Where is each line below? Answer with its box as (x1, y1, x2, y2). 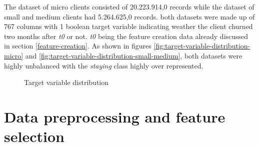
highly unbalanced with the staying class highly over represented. (4, 60, 203, 70)
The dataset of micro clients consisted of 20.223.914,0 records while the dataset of (4, 1, 254, 11)
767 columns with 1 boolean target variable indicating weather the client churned (4, 21, 253, 31)
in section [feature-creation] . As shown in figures (4, 40, 151, 51)
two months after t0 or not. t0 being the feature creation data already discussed (4, 30, 248, 41)
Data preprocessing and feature (4, 106, 225, 126)
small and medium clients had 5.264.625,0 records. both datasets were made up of (4, 11, 255, 21)
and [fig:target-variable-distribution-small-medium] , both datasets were (25, 50, 242, 60)
